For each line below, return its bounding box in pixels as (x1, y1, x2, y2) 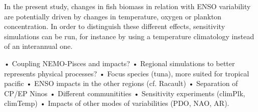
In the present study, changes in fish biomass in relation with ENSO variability (4, 1, 251, 11)
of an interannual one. (4, 41, 73, 51)
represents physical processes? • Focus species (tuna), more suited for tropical (4, 68, 249, 78)
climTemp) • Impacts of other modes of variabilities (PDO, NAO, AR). (4, 98, 229, 108)
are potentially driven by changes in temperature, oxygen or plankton (4, 11, 222, 21)
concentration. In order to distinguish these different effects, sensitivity (4, 21, 225, 32)
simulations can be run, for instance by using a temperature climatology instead (4, 31, 254, 41)
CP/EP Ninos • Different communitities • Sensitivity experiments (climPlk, (4, 88, 245, 98)
